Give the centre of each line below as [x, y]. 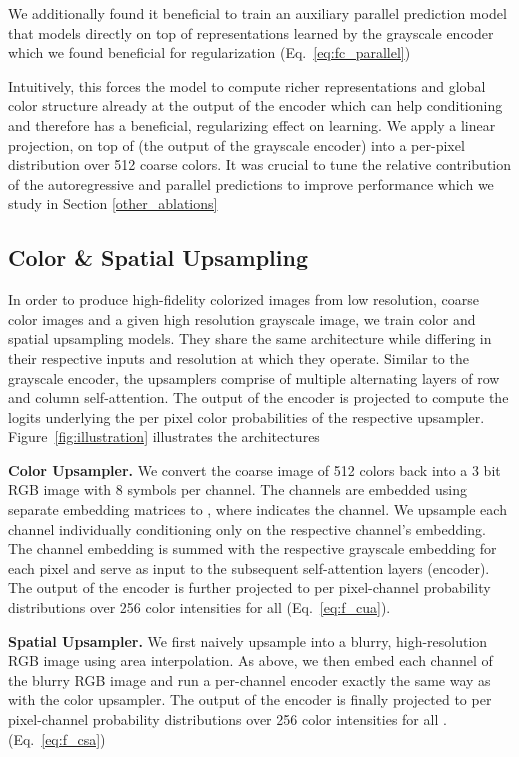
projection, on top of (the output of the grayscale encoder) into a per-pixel [236, 144]
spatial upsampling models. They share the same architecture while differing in [250, 338]
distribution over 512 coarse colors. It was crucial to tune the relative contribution [260, 164]
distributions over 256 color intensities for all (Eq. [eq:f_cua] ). [199, 607]
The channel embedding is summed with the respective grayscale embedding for [252, 548]
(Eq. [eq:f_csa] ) [57, 738]
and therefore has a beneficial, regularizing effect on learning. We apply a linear [252, 124]
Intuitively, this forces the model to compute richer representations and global [247, 85]
